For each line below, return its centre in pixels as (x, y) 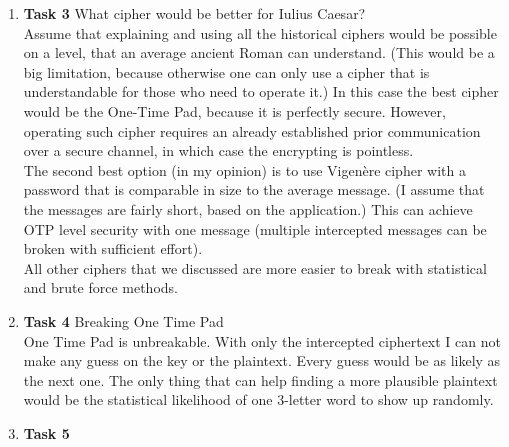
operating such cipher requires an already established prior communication (252, 130)
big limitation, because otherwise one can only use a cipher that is (226, 71)
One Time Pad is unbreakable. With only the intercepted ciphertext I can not (262, 340)
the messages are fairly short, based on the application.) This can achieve (248, 208)
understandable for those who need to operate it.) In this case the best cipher (261, 91)
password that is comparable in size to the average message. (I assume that (254, 189)
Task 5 (46, 432)
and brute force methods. (100, 287)
